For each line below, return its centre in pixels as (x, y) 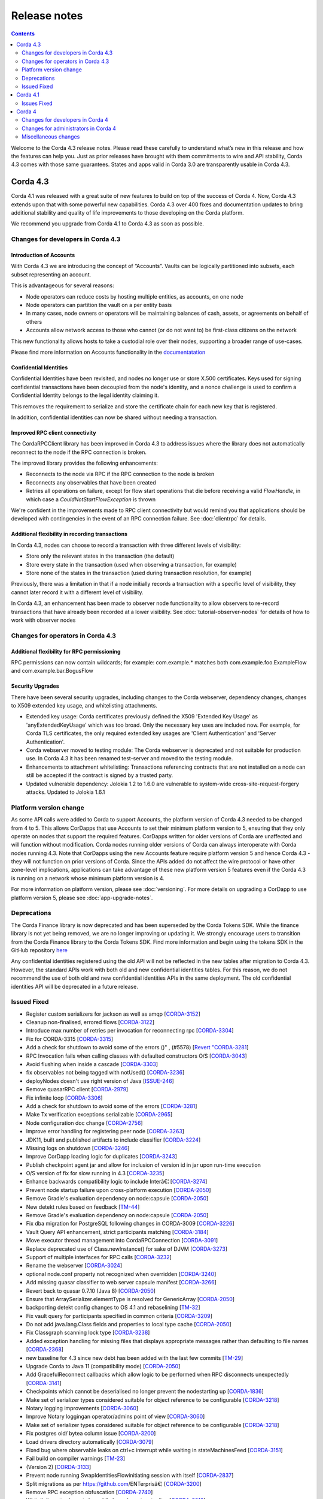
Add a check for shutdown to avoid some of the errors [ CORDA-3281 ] (112, 1106)
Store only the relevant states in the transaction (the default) (100, 556)
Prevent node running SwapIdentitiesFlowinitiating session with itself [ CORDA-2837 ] (130, 1476)
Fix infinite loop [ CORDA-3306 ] (64, 1098)
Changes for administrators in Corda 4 (69, 128)
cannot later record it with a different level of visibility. (77, 592)
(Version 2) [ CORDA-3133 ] (59, 1467)
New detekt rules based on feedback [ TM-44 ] (83, 1207)
